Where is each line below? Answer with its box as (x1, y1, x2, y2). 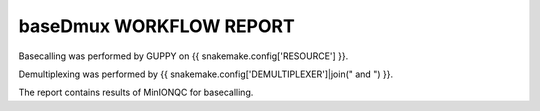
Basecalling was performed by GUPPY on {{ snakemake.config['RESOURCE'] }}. (18, 50, 349, 62)
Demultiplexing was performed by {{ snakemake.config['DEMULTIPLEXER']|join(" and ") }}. (18, 68, 394, 80)
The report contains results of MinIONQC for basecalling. (18, 86, 254, 99)
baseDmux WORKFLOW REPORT (18, 15, 295, 37)
